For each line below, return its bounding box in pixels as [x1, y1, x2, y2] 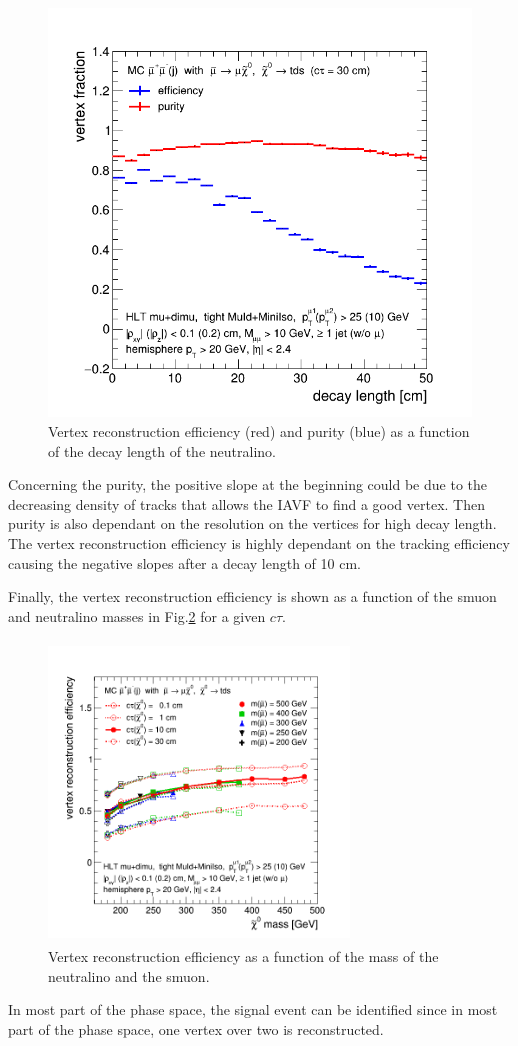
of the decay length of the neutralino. [48, 440, 276, 461]
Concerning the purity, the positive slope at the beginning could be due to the [8, 474, 487, 495]
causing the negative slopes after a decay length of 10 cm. [8, 552, 361, 573]
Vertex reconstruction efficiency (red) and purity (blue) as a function [48, 421, 470, 441]
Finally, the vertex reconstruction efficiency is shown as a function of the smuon [8, 586, 497, 607]
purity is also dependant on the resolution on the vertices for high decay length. [8, 513, 497, 534]
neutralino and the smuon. [48, 965, 210, 986]
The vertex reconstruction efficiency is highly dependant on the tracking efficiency [8, 532, 510, 553]
